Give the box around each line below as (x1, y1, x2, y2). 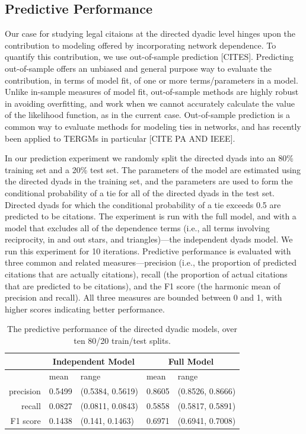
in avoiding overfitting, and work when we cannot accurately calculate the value (5, 97, 295, 109)
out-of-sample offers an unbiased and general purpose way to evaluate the (5, 62, 272, 74)
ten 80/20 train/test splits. (74, 334, 171, 347)
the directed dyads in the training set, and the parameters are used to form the (5, 175, 293, 187)
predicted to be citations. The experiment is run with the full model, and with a (5, 210, 297, 222)
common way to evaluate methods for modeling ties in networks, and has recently (5, 120, 301, 132)
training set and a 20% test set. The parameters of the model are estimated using (5, 163, 301, 175)
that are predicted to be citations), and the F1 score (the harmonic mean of (5, 279, 280, 292)
